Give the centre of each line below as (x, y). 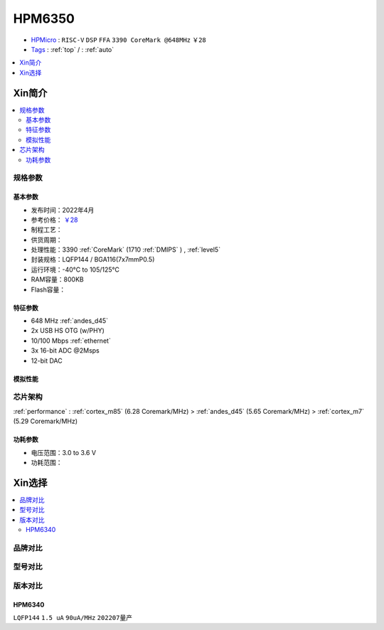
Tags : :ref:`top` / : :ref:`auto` (73, 49)
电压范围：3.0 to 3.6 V (63, 452)
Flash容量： (48, 289)
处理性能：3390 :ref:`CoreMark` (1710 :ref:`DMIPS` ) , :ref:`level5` (126, 250)
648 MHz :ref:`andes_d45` (70, 321)
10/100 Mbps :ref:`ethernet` (71, 341)
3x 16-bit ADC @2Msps (65, 351)
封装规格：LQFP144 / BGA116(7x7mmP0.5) (93, 260)
